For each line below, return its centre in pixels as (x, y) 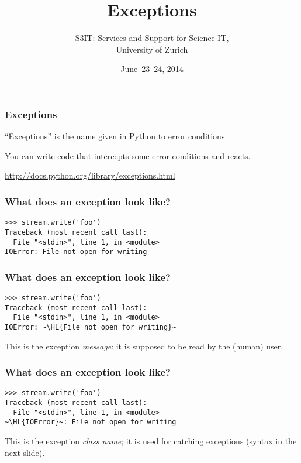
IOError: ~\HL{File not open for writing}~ (91, 327)
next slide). (25, 452)
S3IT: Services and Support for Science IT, (152, 38)
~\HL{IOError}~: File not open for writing (91, 422)
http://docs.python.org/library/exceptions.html (90, 175)
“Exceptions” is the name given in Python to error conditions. (116, 136)
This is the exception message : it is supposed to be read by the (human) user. (144, 346)
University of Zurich (152, 49)
